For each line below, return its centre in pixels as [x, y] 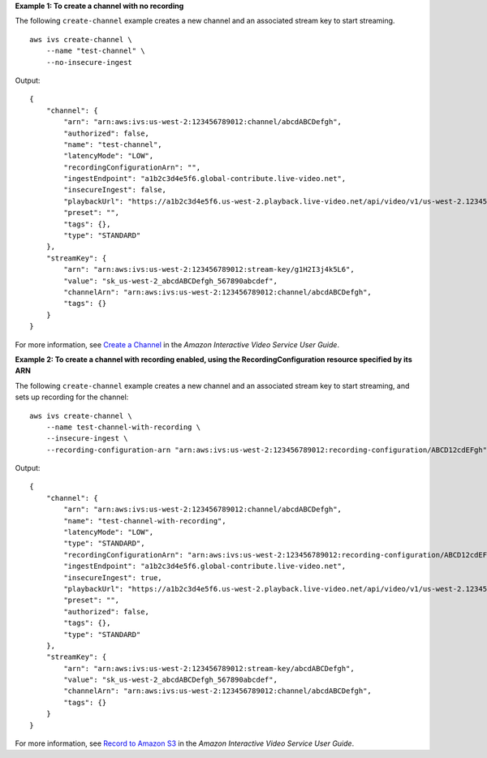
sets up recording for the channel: [72, 397]
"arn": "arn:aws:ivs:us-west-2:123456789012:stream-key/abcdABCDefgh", [209, 668]
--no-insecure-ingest [89, 62]
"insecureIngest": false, [115, 190]
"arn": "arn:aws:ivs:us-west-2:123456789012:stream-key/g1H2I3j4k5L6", [209, 269]
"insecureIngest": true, [113, 577]
